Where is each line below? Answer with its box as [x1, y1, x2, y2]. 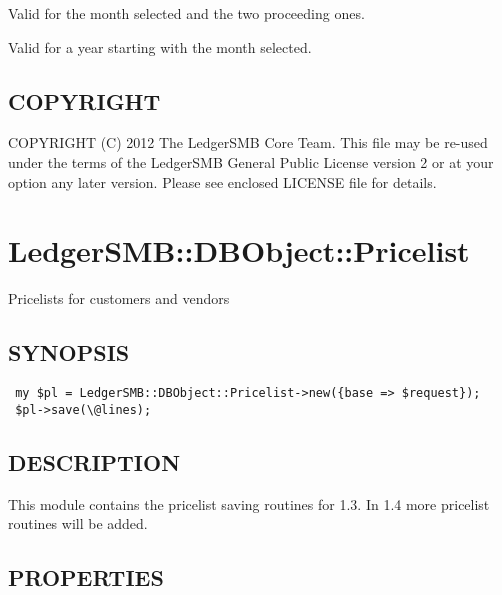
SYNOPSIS [8, 337, 130, 368]
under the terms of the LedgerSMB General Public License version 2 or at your [8, 151, 494, 172]
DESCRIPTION [8, 446, 181, 477]
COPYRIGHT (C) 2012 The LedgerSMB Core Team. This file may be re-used [8, 132, 488, 153]
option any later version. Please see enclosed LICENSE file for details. [8, 171, 437, 192]
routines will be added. [8, 513, 148, 534]
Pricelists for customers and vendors [8, 288, 230, 309]
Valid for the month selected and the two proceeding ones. [8, 3, 365, 23]
